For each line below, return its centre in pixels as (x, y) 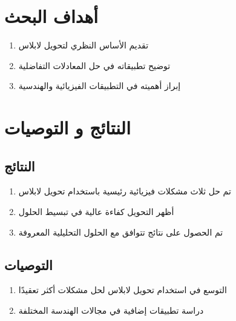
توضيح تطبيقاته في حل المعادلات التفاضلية (94, 65)
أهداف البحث (51, 16)
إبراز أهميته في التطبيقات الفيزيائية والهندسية (100, 86)
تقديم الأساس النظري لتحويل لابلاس (84, 45)
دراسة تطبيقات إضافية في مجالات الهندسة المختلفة (111, 310)
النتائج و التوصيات (67, 127)
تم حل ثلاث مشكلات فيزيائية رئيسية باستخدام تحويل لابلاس (125, 191)
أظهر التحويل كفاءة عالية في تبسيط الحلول (96, 212)
